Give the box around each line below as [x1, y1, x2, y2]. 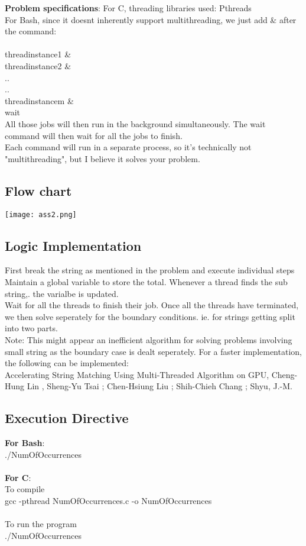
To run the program [5, 518, 77, 530]
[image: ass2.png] [5, 210, 77, 219]
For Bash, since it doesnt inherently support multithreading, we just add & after [5, 13, 297, 25]
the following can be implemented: [5, 357, 129, 369]
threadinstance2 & [5, 59, 71, 72]
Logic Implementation [5, 236, 142, 254]
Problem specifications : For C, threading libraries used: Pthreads [5, 2, 252, 14]
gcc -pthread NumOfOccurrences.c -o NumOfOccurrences [5, 495, 212, 507]
